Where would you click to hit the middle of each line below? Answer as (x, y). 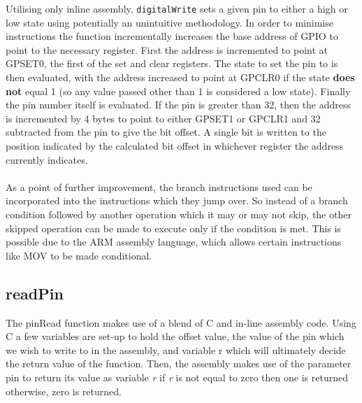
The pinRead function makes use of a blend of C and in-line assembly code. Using (181, 322)
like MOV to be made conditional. (79, 255)
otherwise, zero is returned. (64, 391)
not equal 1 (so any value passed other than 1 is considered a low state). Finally (178, 91)
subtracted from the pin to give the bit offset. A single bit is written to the (166, 132)
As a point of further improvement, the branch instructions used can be (159, 186)
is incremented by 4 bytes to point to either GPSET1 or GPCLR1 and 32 (163, 118)
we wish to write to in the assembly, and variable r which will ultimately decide (176, 349)
